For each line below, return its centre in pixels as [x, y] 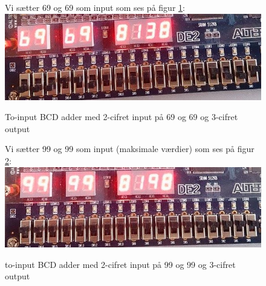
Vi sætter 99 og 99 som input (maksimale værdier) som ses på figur [130, 149]
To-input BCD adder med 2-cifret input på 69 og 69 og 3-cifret [122, 117]
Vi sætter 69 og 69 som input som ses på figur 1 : [95, 7]
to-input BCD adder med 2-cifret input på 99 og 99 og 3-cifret [120, 264]
